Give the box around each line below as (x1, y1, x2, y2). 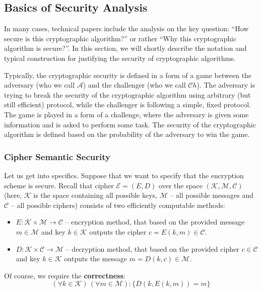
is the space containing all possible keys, (33, 190, 157, 200)
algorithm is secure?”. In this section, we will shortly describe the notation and (4, 43, 247, 53)
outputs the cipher (89, 226, 147, 237)
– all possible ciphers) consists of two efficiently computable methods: (11, 199, 225, 210)
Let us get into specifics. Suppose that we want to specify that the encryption (4, 170, 244, 180)
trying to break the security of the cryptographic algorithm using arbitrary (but (4, 89, 251, 100)
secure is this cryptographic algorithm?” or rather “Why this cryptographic (4, 33, 237, 43)
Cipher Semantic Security (4, 150, 110, 163)
